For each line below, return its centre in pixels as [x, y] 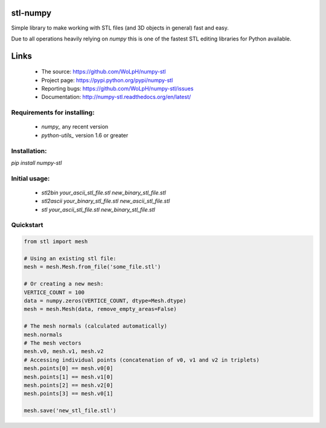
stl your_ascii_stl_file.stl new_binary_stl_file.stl [98, 209]
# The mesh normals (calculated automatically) [95, 326]
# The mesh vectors [53, 343]
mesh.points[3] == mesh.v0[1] [69, 394]
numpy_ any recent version [75, 127]
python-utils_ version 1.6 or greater [85, 135]
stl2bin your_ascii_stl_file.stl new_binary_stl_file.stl [104, 193]
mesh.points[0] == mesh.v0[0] [69, 369]
